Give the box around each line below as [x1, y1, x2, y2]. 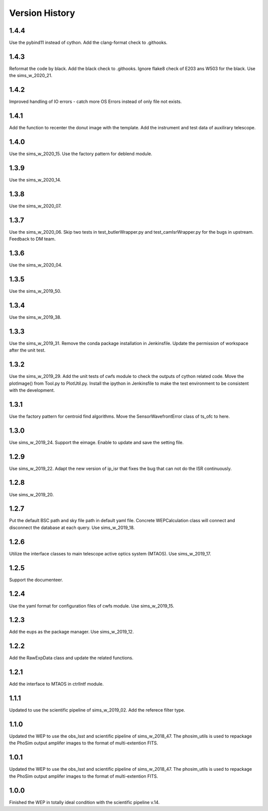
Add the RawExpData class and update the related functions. [9, 655, 134, 661]
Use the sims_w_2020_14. [9, 177, 62, 182]
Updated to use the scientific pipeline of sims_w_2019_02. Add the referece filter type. [9, 707, 186, 713]
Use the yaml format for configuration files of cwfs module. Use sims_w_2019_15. [9, 603, 175, 609]
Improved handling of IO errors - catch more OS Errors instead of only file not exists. [9, 98, 182, 104]
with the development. [9, 387, 55, 393]
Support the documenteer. [9, 577, 63, 583]
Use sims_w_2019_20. [9, 491, 54, 497]
